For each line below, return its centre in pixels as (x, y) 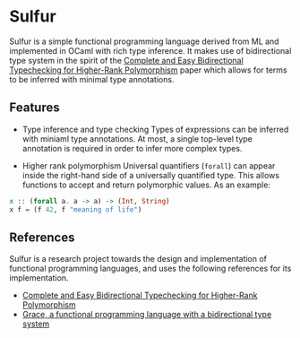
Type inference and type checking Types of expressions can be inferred (155, 129)
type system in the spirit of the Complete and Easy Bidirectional (126, 60)
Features (34, 108)
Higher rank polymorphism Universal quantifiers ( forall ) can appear (149, 165)
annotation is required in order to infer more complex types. (132, 148)
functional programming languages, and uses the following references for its (150, 269)
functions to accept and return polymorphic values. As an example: (146, 185)
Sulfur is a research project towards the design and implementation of (138, 259)
